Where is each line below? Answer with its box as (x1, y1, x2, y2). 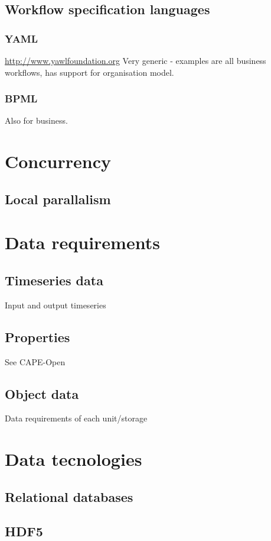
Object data (5, 384, 79, 402)
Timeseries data (5, 270, 103, 289)
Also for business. (5, 114, 68, 127)
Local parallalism (5, 189, 111, 208)
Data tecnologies (5, 447, 142, 471)
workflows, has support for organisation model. (5, 66, 174, 78)
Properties (5, 327, 70, 346)
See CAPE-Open (5, 355, 66, 368)
